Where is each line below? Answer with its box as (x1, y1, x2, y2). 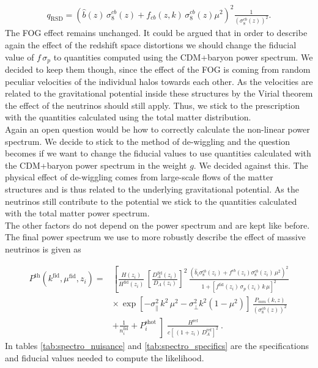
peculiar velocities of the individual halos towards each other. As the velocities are (5, 75, 313, 87)
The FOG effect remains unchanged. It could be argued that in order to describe (5, 26, 308, 39)
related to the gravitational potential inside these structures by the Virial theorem (5, 87, 313, 100)
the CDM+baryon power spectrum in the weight (5, 158, 187, 171)
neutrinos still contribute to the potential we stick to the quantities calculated (5, 194, 297, 207)
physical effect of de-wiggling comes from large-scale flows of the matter (5, 171, 273, 183)
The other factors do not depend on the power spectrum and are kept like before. (5, 218, 310, 231)
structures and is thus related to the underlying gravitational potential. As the (5, 182, 299, 195)
